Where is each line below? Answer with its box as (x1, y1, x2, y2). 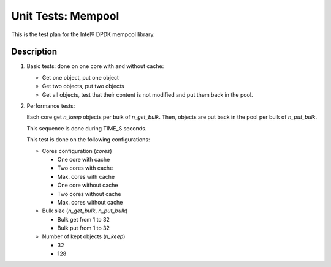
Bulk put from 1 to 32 (57, 224, 110, 232)
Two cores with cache (57, 164, 113, 171)
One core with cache (57, 156, 110, 163)
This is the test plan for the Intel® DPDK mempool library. (11, 31, 156, 38)
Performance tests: (26, 102, 75, 110)
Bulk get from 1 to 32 (57, 216, 110, 223)
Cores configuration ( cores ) (42, 147, 113, 154)
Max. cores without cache (57, 198, 123, 206)
